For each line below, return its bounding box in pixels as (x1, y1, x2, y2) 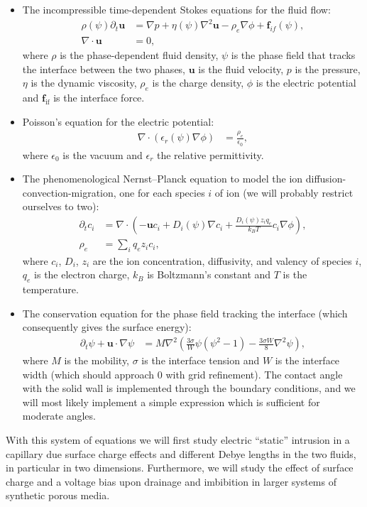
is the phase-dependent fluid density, (60, 47, 219, 62)
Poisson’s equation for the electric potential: (22, 114, 214, 129)
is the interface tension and (141, 353, 260, 368)
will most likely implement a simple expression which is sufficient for (22, 394, 320, 409)
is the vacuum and (62, 147, 143, 162)
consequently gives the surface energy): (22, 320, 192, 334)
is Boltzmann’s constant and (147, 267, 271, 282)
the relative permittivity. (157, 147, 264, 162)
